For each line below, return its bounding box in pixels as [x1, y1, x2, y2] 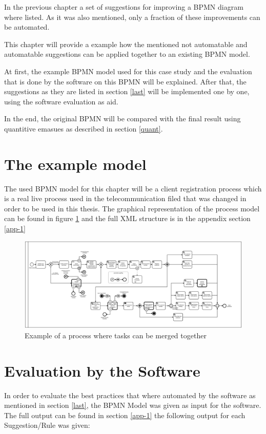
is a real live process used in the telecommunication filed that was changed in [4, 193, 247, 204]
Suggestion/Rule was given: [4, 420, 90, 430]
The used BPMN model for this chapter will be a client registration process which [4, 183, 262, 193]
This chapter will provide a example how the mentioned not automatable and [4, 38, 248, 49]
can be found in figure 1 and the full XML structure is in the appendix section [4, 213, 251, 224]
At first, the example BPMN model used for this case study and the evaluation [4, 66, 252, 76]
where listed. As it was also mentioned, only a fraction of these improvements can [4, 11, 260, 22]
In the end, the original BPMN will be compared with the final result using [4, 113, 241, 124]
